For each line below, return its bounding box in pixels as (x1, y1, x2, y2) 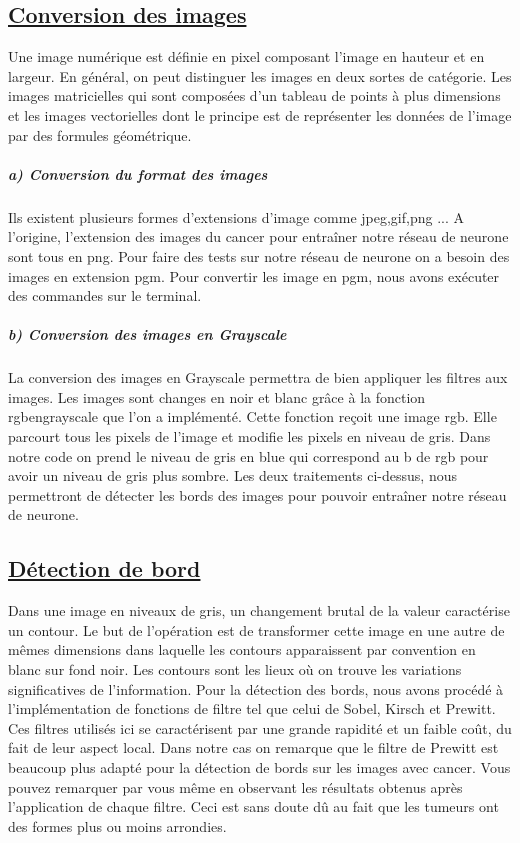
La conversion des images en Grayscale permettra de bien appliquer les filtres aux (8, 367, 508, 388)
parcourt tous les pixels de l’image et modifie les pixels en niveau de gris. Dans (8, 426, 491, 447)
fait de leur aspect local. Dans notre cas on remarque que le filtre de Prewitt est (8, 737, 499, 758)
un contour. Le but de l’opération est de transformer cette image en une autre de (8, 619, 505, 640)
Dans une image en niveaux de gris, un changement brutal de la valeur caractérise (8, 600, 510, 621)
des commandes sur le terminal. (8, 285, 202, 306)
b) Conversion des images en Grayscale (8, 324, 287, 345)
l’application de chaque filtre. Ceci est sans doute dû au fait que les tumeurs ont (8, 796, 499, 817)
